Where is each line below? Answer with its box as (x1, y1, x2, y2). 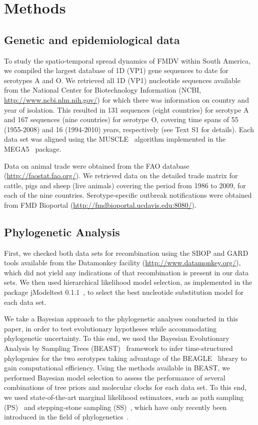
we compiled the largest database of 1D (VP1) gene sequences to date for (4, 65, 228, 76)
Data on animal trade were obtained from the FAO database (4, 160, 189, 171)
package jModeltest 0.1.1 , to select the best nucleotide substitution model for (4, 287, 244, 297)
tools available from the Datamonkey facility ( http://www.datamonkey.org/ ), (4, 257, 241, 268)
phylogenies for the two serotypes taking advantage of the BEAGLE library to (4, 352, 247, 363)
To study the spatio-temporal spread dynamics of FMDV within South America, (4, 55, 250, 66)
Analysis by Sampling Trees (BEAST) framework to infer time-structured (4, 343, 233, 353)
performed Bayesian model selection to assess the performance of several (4, 372, 225, 382)
